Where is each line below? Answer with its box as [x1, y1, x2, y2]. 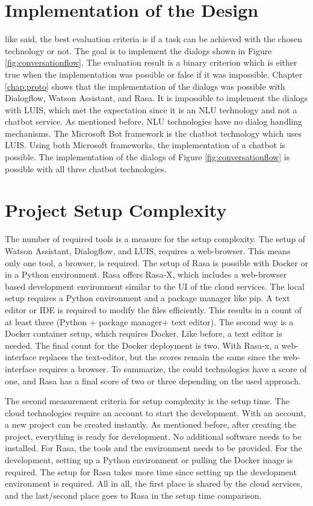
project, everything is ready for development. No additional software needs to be [5, 429, 302, 442]
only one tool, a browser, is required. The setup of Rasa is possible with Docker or [5, 256, 308, 269]
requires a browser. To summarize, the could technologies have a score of [39, 362, 307, 375]
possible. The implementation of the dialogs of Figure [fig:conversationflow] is [5, 151, 290, 163]
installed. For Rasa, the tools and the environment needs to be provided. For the [5, 442, 302, 454]
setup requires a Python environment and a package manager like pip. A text [5, 292, 290, 304]
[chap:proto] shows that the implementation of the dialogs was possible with [5, 80, 285, 92]
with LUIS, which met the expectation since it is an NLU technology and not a [5, 103, 297, 116]
